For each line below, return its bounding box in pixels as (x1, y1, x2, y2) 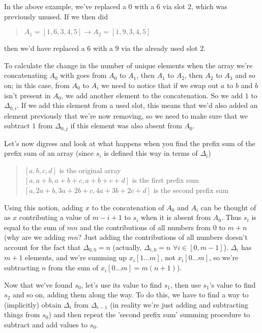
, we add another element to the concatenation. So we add (61, 90, 243, 100)
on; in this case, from (4, 79, 70, 90)
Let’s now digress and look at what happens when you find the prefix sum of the (4, 137, 255, 148)
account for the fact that (4, 242, 81, 252)
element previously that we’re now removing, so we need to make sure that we (4, 110, 248, 121)
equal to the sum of (4, 221, 65, 232)
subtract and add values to (4, 319, 88, 330)
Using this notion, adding (4, 202, 83, 212)
